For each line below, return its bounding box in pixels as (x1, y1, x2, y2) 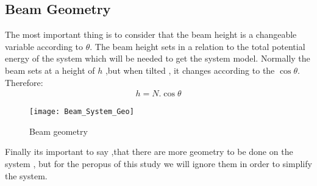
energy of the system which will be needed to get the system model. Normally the (5, 52, 310, 65)
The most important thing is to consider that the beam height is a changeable (5, 28, 297, 41)
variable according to (5, 40, 84, 52)
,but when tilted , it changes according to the (105, 63, 275, 76)
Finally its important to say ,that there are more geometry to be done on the (5, 145, 293, 158)
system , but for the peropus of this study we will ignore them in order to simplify (5, 157, 312, 170)
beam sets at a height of (5, 63, 95, 76)
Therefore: (5, 76, 43, 88)
